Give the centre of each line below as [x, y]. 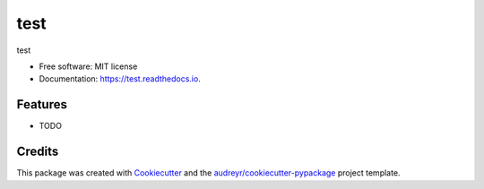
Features [42, 104]
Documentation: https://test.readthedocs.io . [120, 79]
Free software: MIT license [88, 66]
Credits [38, 152]
